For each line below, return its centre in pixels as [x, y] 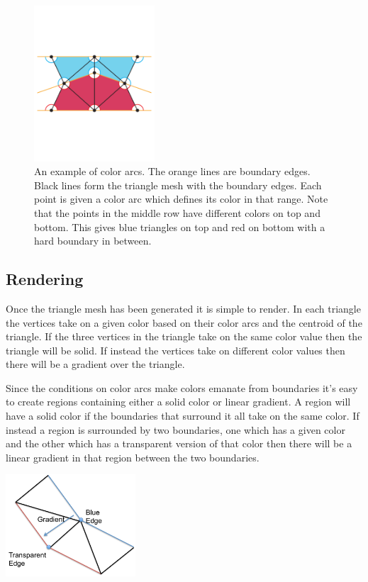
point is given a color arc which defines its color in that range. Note [181, 199]
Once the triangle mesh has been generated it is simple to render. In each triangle [183, 308]
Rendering [45, 279]
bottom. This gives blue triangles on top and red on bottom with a [180, 226]
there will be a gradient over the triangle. [95, 364]
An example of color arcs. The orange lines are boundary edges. [172, 171]
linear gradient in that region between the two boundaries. [133, 457]
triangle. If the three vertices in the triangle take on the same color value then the [184, 336]
